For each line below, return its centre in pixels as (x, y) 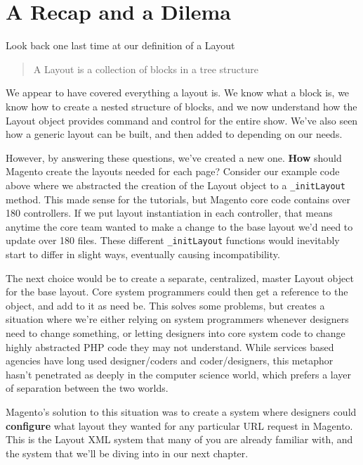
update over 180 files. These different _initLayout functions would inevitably (173, 240)
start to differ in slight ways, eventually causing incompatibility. (143, 254)
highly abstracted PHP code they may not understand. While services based (170, 346)
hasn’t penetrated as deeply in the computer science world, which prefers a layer (179, 374)
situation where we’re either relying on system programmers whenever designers (177, 319)
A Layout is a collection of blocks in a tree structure (146, 69)
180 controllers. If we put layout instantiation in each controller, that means (169, 213)
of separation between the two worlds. (87, 388)
